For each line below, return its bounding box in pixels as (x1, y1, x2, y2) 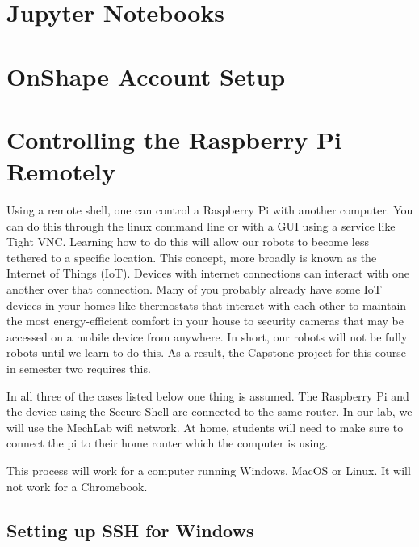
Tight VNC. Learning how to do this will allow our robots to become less (6, 233, 369, 250)
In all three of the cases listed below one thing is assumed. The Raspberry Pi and (6, 387, 409, 404)
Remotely (6, 155, 116, 188)
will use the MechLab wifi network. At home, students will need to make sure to (6, 418, 404, 435)
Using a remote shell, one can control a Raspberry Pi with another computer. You (6, 201, 413, 218)
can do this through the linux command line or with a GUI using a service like (6, 217, 396, 234)
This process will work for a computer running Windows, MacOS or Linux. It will (6, 461, 411, 478)
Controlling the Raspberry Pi (6, 122, 341, 155)
